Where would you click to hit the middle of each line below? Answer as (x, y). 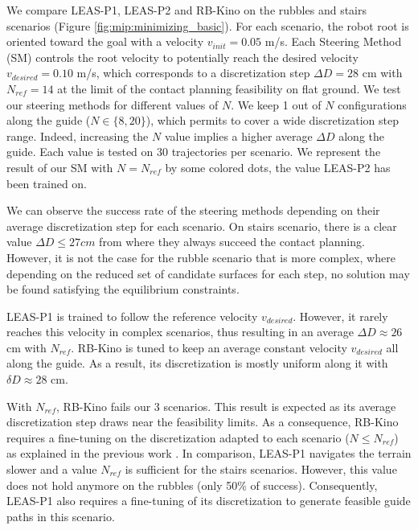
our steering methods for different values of (113, 104)
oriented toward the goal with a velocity (105, 41)
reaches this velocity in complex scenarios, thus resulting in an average (180, 332)
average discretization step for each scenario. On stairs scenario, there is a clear (202, 226)
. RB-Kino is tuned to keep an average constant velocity (209, 347)
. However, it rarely (340, 316)
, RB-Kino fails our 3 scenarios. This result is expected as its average (226, 406)
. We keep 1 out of (276, 104)
